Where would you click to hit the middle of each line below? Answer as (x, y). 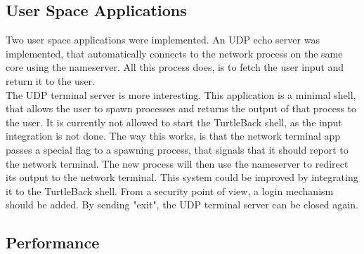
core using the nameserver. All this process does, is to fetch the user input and (175, 67)
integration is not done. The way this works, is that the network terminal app (173, 136)
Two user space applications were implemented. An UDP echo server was (163, 40)
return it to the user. (50, 80)
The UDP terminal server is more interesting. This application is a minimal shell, (181, 94)
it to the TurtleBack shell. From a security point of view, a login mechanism (170, 190)
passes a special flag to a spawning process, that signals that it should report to (177, 149)
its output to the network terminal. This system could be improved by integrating (182, 177)
